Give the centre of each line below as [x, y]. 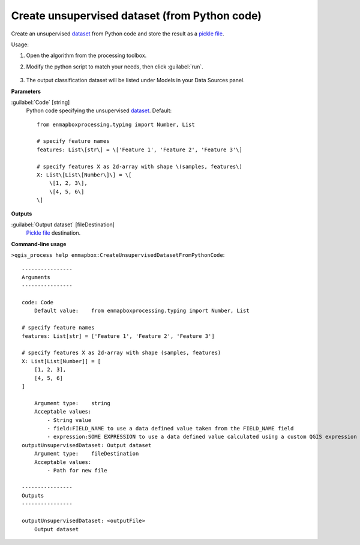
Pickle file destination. [53, 233]
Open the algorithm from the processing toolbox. [86, 56]
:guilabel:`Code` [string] [40, 102]
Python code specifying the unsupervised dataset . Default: [99, 110]
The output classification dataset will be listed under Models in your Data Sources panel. [136, 80]
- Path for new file [77, 470]
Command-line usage [39, 244]
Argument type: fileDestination [86, 454]
